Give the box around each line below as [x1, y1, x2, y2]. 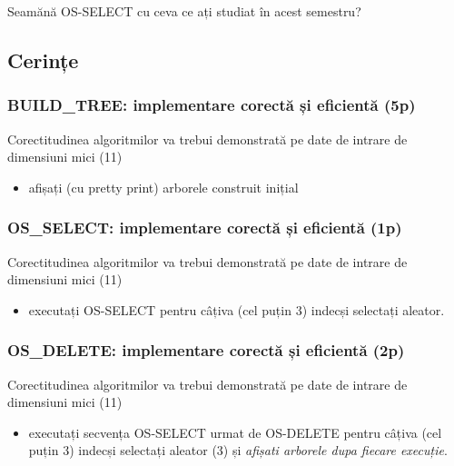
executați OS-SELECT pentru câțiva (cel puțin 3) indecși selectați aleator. [28, 300, 445, 319]
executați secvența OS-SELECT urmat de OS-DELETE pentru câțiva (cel [28, 422, 442, 441]
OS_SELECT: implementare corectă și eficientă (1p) [7, 216, 402, 239]
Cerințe [7, 45, 79, 74]
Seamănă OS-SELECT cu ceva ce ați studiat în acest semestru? [7, 2, 361, 20]
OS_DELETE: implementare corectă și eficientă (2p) [7, 339, 405, 362]
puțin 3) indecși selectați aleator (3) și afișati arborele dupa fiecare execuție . [28, 441, 448, 460]
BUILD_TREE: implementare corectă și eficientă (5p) [7, 94, 416, 116]
